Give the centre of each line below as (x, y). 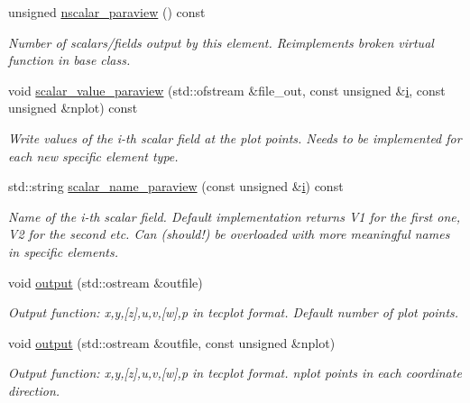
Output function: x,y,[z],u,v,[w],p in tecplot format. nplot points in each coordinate (235, 373)
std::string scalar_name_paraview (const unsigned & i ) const (176, 186)
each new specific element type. (93, 156)
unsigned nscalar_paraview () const (107, 12)
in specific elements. (64, 251)
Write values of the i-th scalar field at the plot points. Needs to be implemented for (235, 137)
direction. (34, 390)
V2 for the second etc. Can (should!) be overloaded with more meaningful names (229, 234)
